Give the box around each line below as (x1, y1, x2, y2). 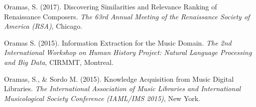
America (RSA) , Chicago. (4, 21, 83, 31)
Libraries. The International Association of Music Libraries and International (4, 83, 241, 94)
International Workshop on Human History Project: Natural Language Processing (4, 47, 252, 57)
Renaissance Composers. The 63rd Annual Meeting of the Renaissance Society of (4, 11, 250, 21)
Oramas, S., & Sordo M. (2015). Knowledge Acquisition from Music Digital (4, 73, 234, 84)
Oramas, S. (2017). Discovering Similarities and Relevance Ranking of (4, 1, 217, 11)
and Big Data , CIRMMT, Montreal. (4, 56, 114, 67)
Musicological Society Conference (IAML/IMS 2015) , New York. (4, 93, 200, 103)
